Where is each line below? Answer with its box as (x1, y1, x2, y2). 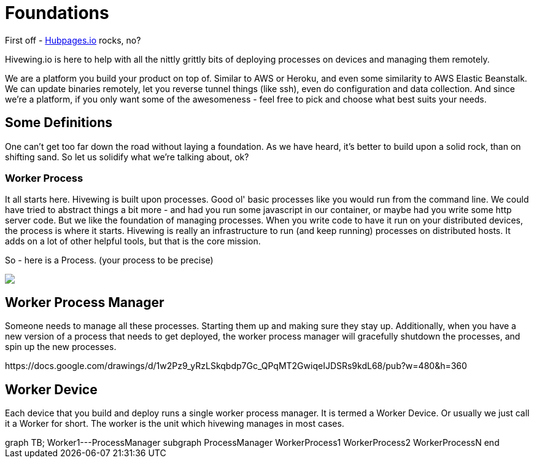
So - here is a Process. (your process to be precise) (5, 255, 214, 266)
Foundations (5, 2, 109, 23)
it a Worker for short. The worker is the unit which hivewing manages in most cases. (5, 418, 344, 429)
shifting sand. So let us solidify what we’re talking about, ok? (5, 151, 249, 162)
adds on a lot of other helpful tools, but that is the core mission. (5, 236, 261, 247)
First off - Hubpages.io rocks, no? (5, 34, 141, 45)
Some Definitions (5, 115, 113, 131)
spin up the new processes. (5, 341, 117, 352)
